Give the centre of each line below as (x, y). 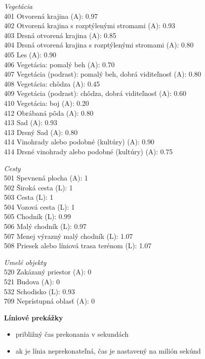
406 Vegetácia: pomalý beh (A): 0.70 (59, 64)
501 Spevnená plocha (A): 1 (46, 178)
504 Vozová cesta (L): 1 (40, 206)
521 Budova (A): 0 (32, 282)
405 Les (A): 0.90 (30, 54)
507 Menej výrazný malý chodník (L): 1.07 (68, 236)
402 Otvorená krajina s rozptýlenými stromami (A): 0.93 (90, 25)
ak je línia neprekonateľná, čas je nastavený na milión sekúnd (108, 351)
